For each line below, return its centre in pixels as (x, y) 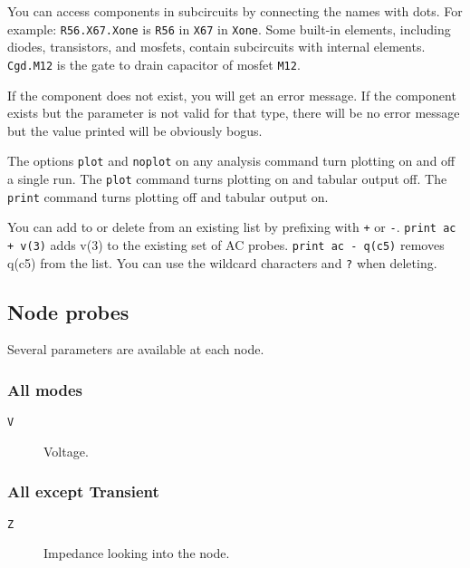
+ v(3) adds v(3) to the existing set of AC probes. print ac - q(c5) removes (226, 244)
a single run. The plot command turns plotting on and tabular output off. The (227, 178)
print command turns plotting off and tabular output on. (168, 196)
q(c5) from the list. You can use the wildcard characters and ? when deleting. (222, 262)
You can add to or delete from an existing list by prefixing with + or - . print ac (232, 227)
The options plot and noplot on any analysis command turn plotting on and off (231, 161)
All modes (45, 389)
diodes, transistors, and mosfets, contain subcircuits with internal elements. (216, 47)
